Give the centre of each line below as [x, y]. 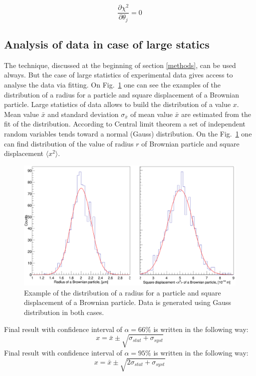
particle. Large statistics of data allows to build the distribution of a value [118, 104]
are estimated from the [216, 114]
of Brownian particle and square [190, 143]
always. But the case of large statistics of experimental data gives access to [119, 75]
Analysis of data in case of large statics [107, 44]
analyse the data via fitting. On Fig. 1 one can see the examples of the [113, 84]
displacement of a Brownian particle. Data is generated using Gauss [128, 302]
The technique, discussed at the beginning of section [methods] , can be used [120, 65]
